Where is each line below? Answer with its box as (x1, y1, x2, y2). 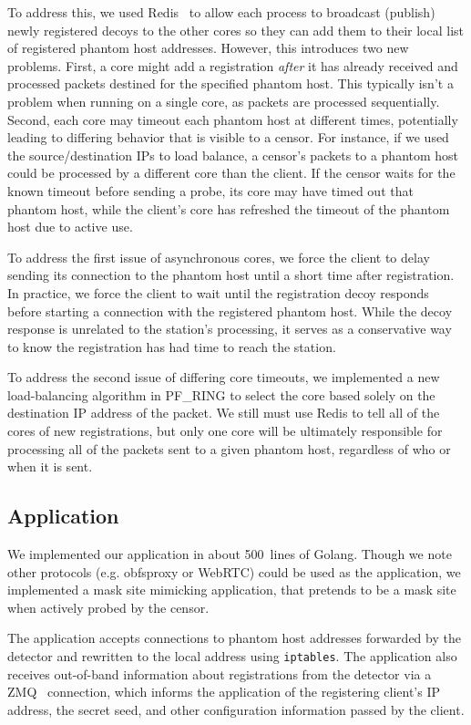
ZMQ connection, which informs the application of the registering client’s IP (7, 682, 441, 701)
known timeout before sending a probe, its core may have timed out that (7, 181, 414, 200)
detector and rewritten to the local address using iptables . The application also (7, 647, 457, 666)
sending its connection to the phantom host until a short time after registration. (7, 265, 455, 285)
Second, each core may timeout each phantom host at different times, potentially (7, 109, 458, 129)
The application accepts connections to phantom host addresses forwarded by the (7, 628, 461, 647)
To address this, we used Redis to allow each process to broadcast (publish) (7, 3, 435, 21)
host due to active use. (7, 217, 133, 236)
